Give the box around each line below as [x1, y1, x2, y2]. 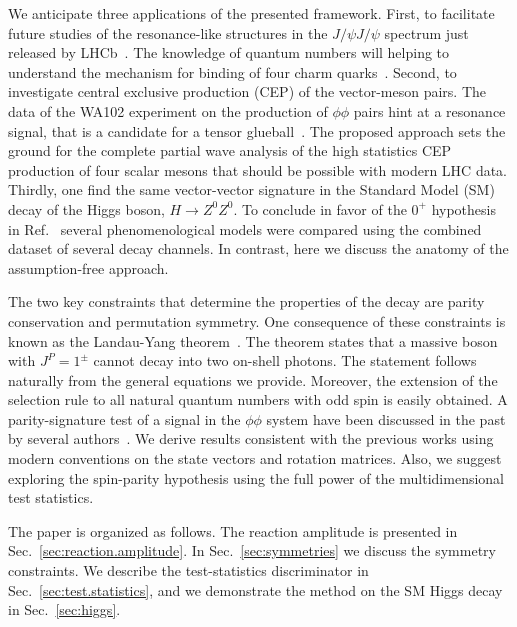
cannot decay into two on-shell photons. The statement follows [93, 350, 477, 371]
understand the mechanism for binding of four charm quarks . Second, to [8, 61, 457, 82]
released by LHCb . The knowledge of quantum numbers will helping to [8, 42, 450, 63]
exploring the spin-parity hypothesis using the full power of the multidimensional [8, 467, 505, 488]
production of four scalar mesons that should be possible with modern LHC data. [8, 159, 508, 180]
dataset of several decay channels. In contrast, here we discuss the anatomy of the [8, 238, 509, 259]
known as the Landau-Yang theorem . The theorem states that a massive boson [8, 330, 498, 351]
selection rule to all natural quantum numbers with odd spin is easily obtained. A [8, 389, 508, 410]
